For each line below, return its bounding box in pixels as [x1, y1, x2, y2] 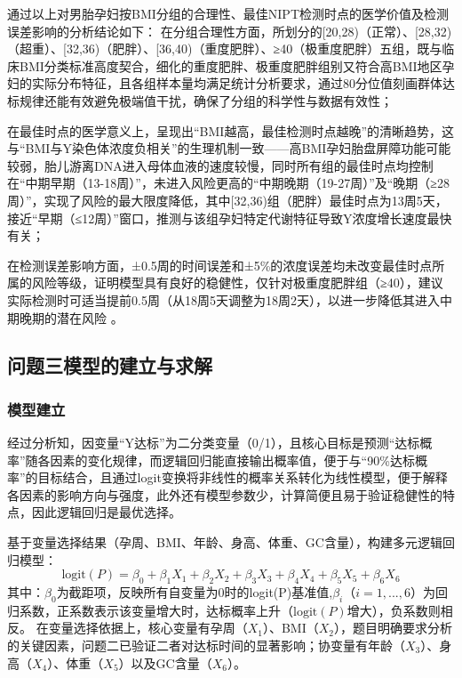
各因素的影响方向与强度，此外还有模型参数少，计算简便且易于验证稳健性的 [7, 485, 442, 504]
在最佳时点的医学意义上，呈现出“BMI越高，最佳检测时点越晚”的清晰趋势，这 [7, 121, 455, 140]
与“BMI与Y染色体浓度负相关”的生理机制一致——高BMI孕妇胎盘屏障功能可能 [7, 139, 451, 157]
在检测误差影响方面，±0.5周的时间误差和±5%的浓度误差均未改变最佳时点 [7, 255, 433, 274]
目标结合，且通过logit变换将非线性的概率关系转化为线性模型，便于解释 [37, 468, 448, 487]
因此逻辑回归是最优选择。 [31, 503, 181, 521]
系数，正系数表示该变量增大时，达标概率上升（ [19, 601, 293, 619]
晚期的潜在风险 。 [19, 308, 123, 327]
